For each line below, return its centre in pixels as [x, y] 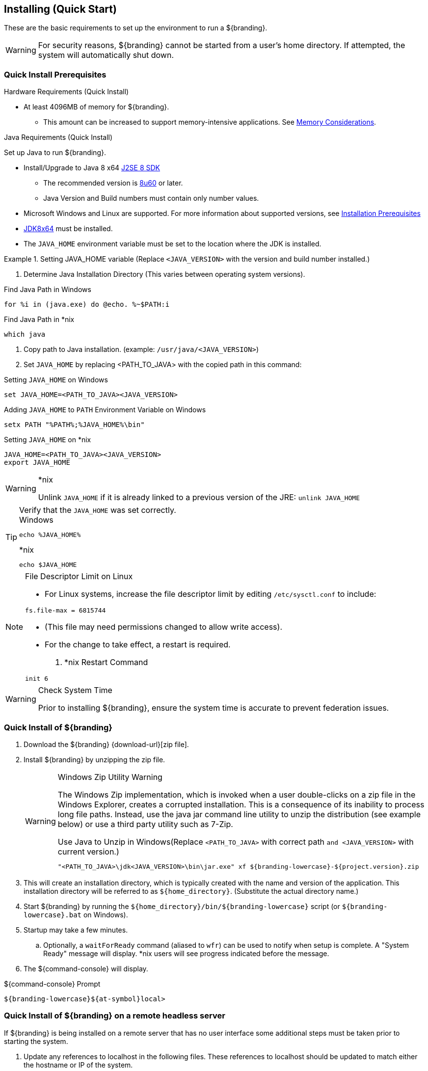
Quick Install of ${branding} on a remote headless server [115, 1016]
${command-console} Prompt [52, 984]
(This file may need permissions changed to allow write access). [163, 627]
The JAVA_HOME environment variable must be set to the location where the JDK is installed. [173, 244]
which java [25, 335]
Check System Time [75, 690]
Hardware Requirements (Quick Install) [67, 92]
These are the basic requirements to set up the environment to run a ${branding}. [136, 28]
